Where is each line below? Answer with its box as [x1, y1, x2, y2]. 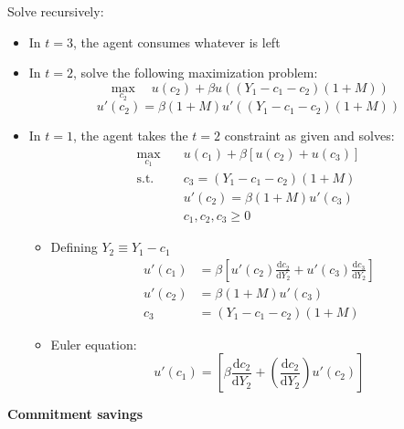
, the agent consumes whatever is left [73, 32, 281, 51]
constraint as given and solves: [224, 126, 395, 145]
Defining [50, 237, 98, 256]
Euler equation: [50, 334, 137, 353]
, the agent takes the [73, 126, 188, 145]
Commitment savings [7, 404, 144, 424]
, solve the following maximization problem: [73, 63, 318, 82]
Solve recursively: [7, 2, 104, 20]
